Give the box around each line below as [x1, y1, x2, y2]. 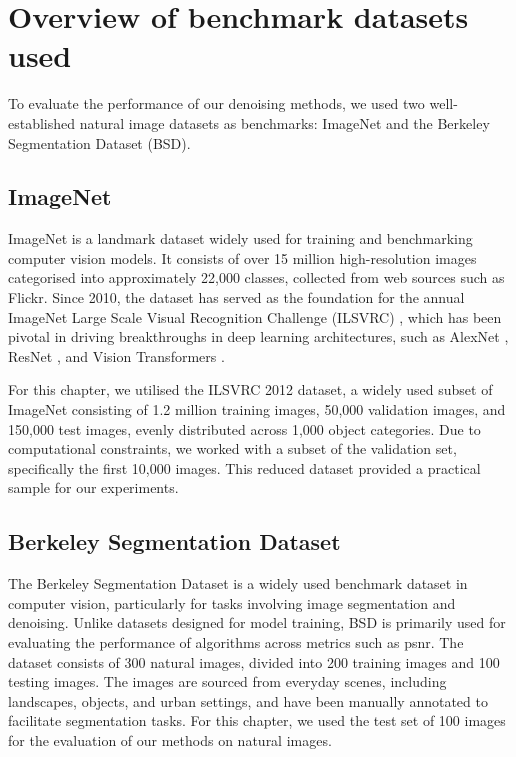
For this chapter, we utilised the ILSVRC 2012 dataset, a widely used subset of [8, 379, 493, 400]
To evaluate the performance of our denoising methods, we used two [8, 93, 425, 114]
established [8, 112, 76, 133]
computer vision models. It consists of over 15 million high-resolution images [8, 247, 477, 268]
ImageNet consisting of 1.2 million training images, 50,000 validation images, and [8, 399, 506, 420]
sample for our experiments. [8, 477, 179, 498]
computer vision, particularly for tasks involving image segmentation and [8, 592, 456, 613]
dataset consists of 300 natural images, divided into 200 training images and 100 [8, 651, 500, 672]
